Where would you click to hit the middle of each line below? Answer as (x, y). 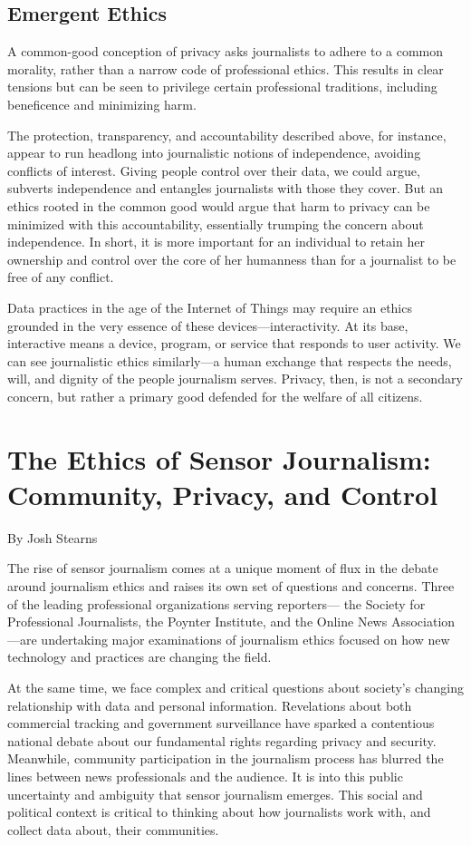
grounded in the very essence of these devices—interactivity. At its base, (208, 325)
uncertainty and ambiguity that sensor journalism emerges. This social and (215, 794)
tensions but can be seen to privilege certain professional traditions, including (222, 87)
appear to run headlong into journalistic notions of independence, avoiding (214, 153)
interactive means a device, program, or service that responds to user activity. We (234, 343)
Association (423, 622)
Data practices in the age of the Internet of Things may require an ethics (210, 307)
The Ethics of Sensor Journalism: (219, 458)
